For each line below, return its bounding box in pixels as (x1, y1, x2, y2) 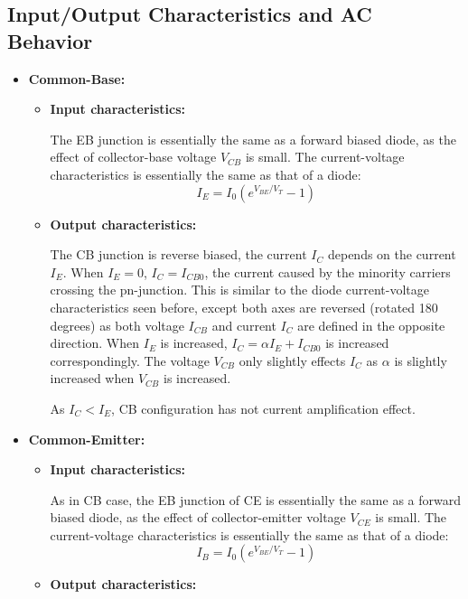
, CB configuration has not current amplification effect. (111, 398, 416, 417)
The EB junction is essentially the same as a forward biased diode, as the (50, 129, 456, 148)
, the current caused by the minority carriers (204, 262, 451, 281)
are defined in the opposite (297, 315, 445, 334)
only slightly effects (239, 351, 346, 370)
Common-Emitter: (28, 429, 145, 448)
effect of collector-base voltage (50, 147, 217, 166)
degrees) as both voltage (50, 315, 184, 334)
